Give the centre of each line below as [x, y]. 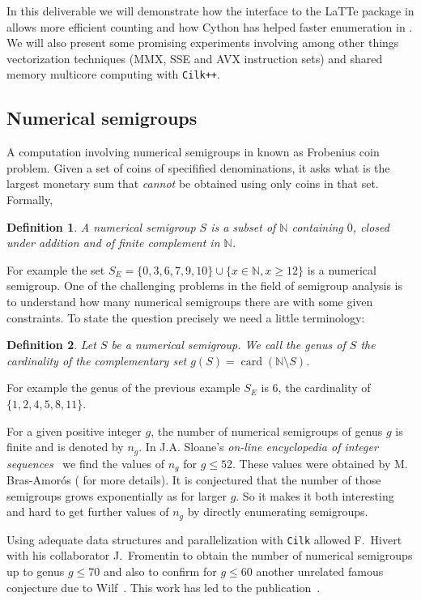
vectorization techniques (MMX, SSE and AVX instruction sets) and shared [195, 58]
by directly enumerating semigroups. [278, 511]
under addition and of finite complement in [113, 243]
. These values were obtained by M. [320, 463]
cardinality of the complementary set [97, 360]
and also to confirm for [160, 571]
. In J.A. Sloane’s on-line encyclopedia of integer [258, 447]
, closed [371, 226]
